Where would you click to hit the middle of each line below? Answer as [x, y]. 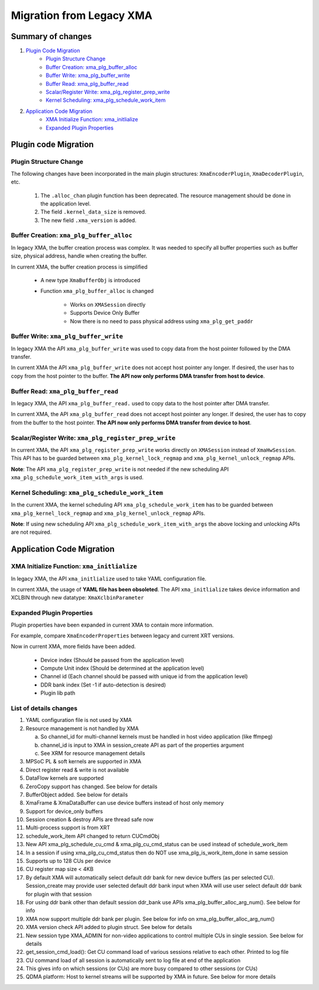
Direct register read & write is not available [77, 770]
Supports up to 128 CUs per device [69, 861]
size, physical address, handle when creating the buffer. [79, 256]
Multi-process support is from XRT [68, 828]
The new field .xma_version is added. [89, 220]
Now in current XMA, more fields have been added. [73, 646]
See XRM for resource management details [93, 753]
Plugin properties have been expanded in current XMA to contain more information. [112, 625]
